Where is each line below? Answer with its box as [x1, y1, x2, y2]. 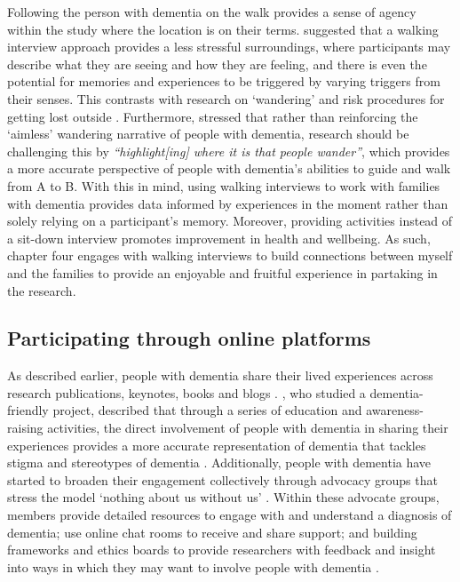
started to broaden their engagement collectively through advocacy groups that [7, 470, 438, 489]
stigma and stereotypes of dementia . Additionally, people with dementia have [7, 453, 432, 472]
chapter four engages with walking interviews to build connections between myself [7, 246, 453, 265]
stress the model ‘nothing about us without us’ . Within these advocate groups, [7, 488, 440, 506]
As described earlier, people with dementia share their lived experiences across [7, 366, 433, 385]
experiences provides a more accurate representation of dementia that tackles [7, 435, 426, 454]
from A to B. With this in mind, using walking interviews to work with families [7, 176, 440, 195]
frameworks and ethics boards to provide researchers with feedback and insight [7, 540, 436, 559]
